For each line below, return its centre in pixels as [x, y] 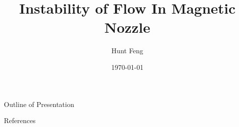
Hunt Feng [127, 51]
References [20, 120]
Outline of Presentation [39, 104]
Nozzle [127, 27]
